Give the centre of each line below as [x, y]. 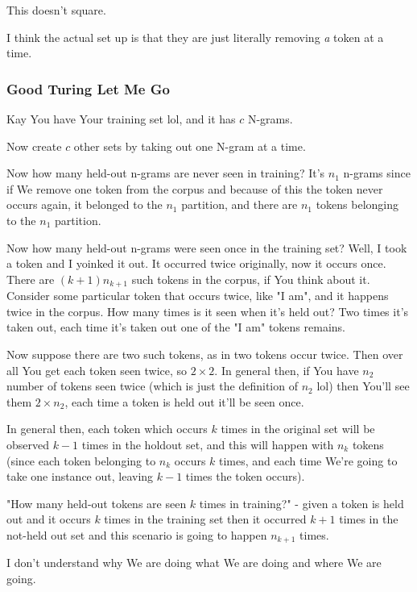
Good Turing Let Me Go [88, 88]
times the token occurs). [245, 476]
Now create [34, 146]
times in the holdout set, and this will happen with [208, 444]
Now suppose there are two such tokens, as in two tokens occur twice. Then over [205, 354]
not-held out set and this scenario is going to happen [137, 534]
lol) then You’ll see [363, 386]
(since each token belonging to [81, 460]
